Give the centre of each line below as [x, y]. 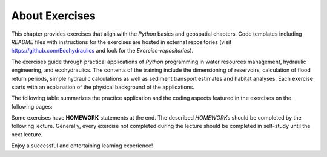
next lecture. [27, 134]
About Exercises [54, 16]
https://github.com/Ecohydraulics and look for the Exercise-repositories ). [102, 51]
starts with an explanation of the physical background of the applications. [103, 87]
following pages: [32, 106]
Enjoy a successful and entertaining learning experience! [82, 146]
